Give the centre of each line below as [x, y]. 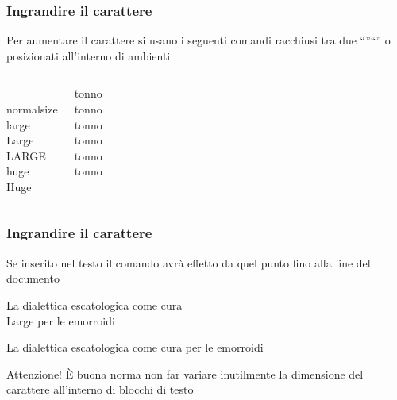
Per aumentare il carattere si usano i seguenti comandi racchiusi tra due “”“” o [198, 40]
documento [33, 278]
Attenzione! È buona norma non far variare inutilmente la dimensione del [185, 373]
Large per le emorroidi [61, 320]
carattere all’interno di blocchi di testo [100, 389]
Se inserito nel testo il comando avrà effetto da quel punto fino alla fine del [189, 262]
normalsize [32, 109]
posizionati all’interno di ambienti [89, 55]
